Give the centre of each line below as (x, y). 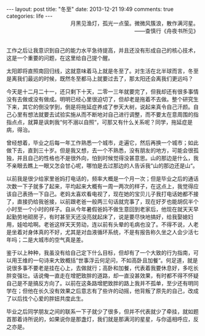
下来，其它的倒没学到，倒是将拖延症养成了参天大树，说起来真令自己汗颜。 (100, 107)
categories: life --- (30, 16)
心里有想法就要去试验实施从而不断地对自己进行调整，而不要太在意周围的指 (105, 115)
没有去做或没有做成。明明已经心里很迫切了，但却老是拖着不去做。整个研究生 (103, 99)
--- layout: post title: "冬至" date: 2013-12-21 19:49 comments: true (90, 9)
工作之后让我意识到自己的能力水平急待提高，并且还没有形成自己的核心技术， (103, 50)
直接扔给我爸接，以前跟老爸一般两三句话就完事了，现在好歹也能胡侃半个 (108, 202)
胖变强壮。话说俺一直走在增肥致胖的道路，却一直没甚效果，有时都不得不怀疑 (103, 276)
